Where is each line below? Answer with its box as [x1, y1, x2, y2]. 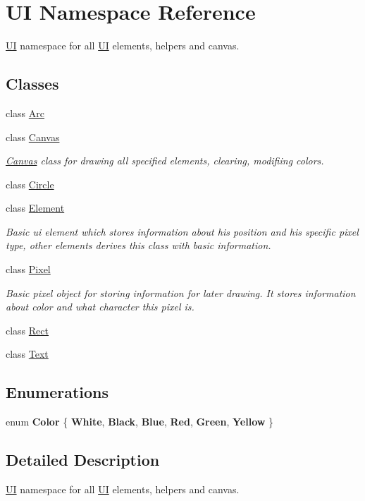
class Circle [6, 176, 54, 191]
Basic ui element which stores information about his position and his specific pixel [6, 224, 359, 239]
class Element [6, 200, 65, 215]
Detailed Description [6, 449, 160, 471]
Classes [6, 73, 59, 95]
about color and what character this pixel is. [6, 299, 194, 314]
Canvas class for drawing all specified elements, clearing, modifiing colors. [6, 153, 324, 168]
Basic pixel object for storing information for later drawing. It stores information [6, 285, 356, 300]
